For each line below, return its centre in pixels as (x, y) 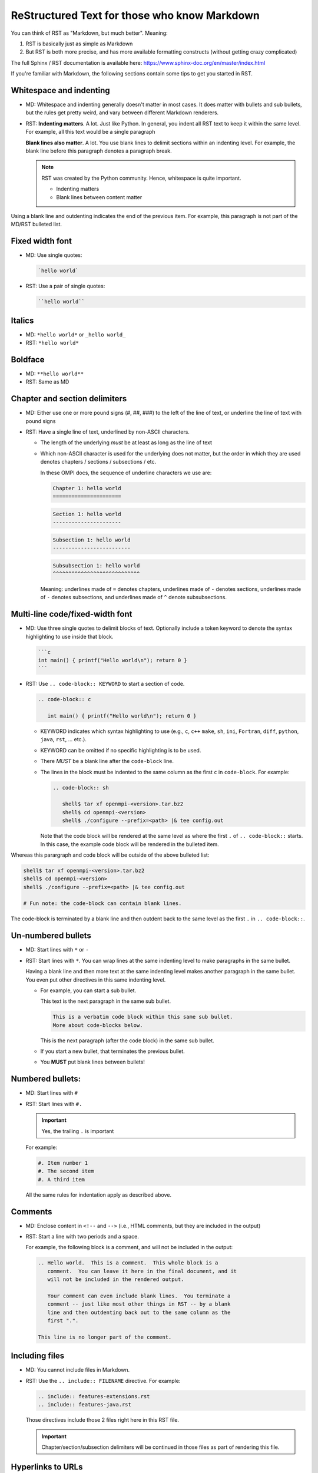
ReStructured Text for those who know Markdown (135, 15)
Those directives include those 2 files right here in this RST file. (102, 1420)
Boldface (28, 359)
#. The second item (66, 1171)
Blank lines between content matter (99, 197)
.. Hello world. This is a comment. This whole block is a (128, 1263)
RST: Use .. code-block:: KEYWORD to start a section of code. (105, 684)
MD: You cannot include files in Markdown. (78, 1370)
